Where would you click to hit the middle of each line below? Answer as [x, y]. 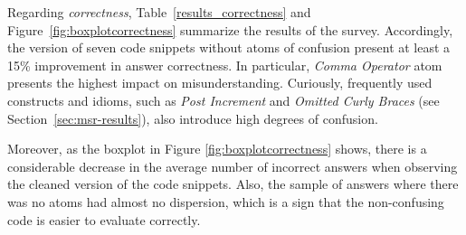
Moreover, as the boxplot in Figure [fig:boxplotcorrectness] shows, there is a [217, 149]
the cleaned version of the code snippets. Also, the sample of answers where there [233, 184]
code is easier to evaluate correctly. [104, 219]
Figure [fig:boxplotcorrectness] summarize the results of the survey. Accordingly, [230, 29]
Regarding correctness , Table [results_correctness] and [159, 12]
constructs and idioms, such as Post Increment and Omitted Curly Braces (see [223, 100]
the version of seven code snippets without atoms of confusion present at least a [229, 47]
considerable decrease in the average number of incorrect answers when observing [233, 166]
